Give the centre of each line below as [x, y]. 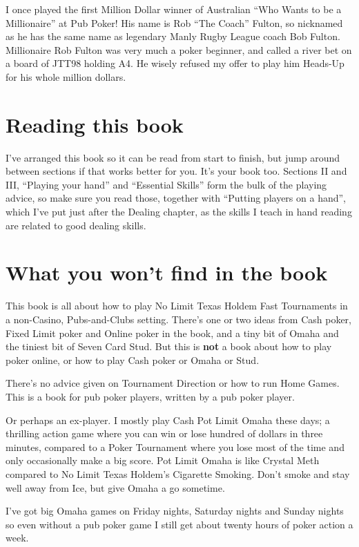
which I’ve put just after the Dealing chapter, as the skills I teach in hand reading [179, 212]
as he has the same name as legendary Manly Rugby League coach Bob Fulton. [173, 36]
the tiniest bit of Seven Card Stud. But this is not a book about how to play [169, 346]
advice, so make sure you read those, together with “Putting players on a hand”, [176, 198]
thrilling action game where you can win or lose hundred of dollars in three [164, 433]
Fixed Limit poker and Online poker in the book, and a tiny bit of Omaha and [172, 333]
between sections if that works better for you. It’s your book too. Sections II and [176, 171]
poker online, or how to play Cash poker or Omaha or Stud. [133, 359]
